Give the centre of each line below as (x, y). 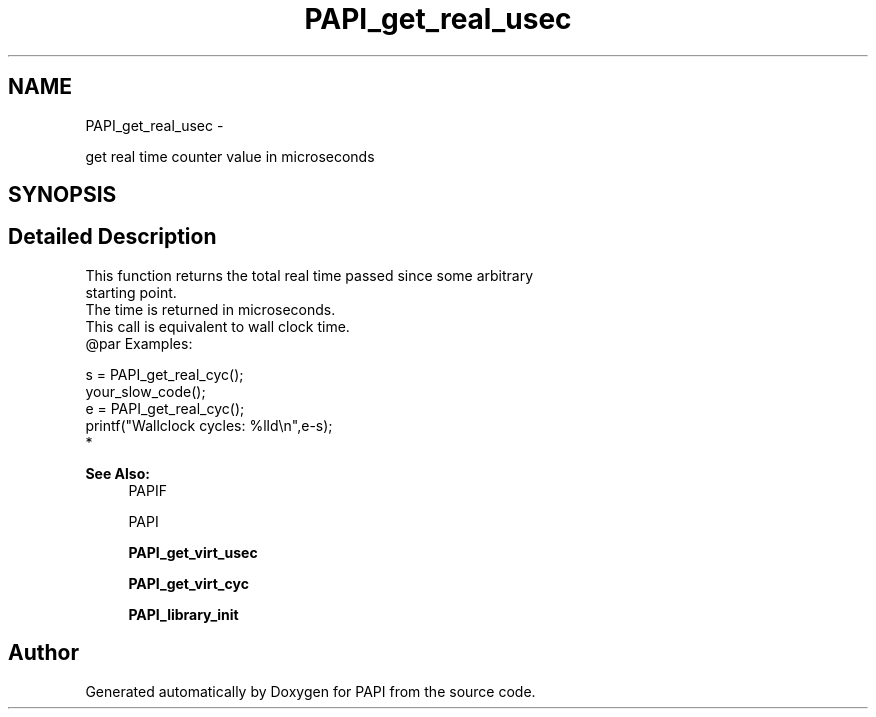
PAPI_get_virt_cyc (188, 583)
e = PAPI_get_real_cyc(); (165, 408)
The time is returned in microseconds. (210, 309)
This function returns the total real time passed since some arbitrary (309, 275)
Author (43, 653)
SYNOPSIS (62, 195)
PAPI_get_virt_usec (193, 552)
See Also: (117, 473)
